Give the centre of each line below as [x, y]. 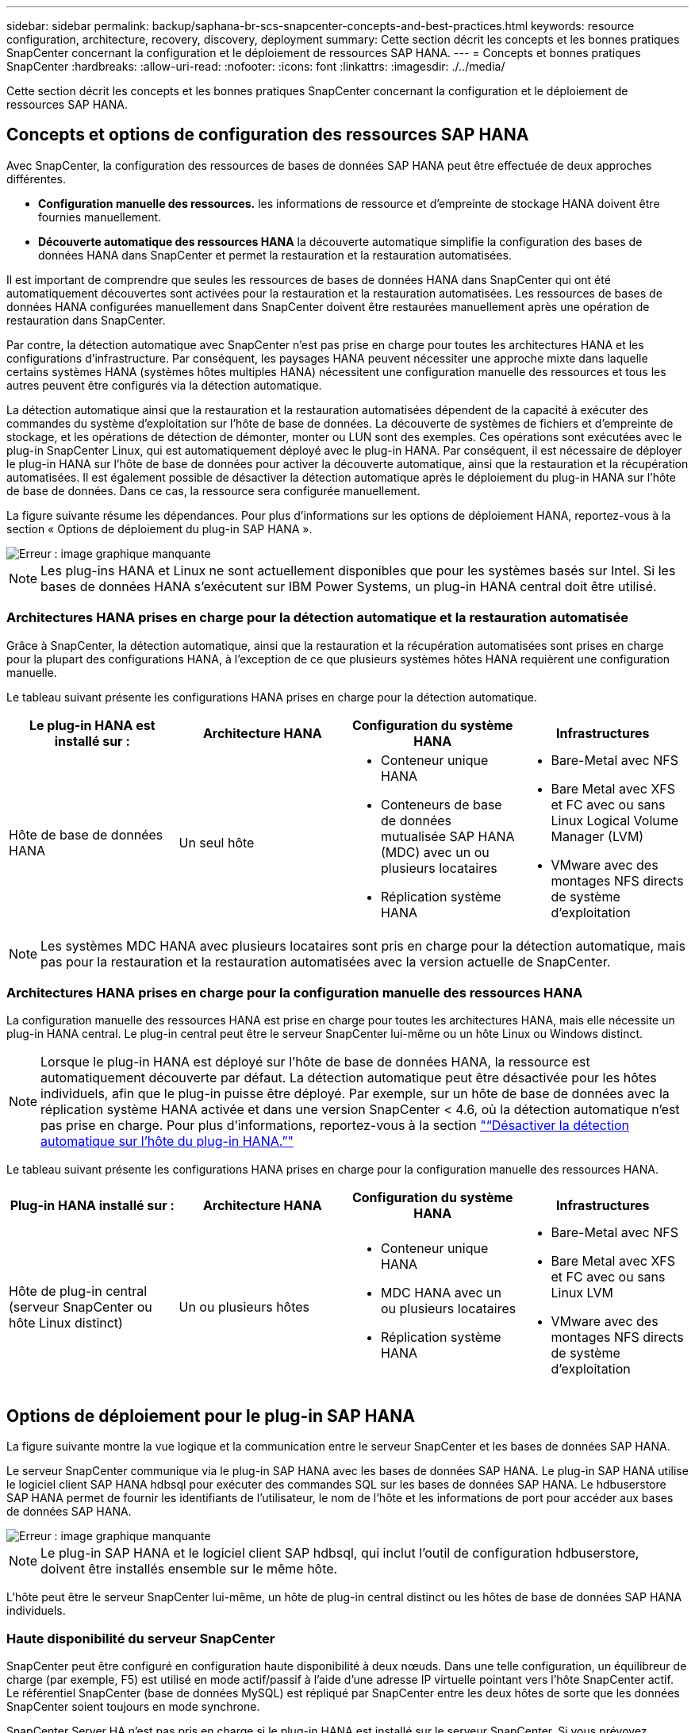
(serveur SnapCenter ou [81, 1307]
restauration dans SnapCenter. [86, 320]
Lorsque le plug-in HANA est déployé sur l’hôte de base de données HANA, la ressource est [315, 1062]
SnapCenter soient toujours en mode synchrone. [133, 1706]
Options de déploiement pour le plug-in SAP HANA [211, 1416]
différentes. [36, 179]
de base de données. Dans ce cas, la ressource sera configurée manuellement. [213, 490]
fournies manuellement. [100, 217]
